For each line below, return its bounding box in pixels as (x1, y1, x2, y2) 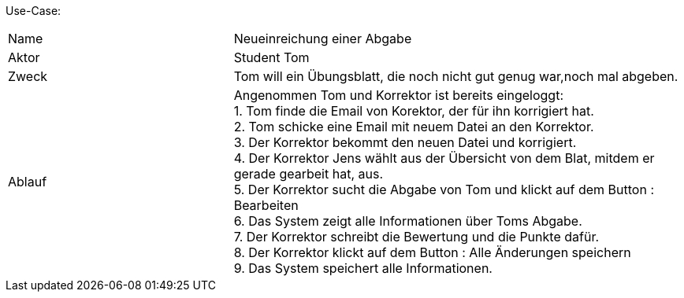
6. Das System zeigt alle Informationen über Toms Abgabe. (233, 213, 582, 229)
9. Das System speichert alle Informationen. (233, 260, 493, 276)
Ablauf (8, 174, 47, 189)
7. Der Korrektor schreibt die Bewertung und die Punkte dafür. (233, 229, 600, 245)
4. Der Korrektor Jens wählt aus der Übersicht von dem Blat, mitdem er (233, 150, 655, 166)
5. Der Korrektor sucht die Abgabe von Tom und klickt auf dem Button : (233, 182, 654, 197)
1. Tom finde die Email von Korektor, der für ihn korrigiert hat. (233, 103, 594, 119)
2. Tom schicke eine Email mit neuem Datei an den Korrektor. (233, 119, 594, 134)
